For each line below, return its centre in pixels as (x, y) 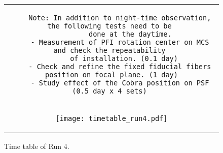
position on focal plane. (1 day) (111, 75)
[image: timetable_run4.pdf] (111, 118)
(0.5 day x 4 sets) (109, 91)
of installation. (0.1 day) (124, 58)
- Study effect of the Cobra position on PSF (120, 83)
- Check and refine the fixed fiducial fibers (120, 67)
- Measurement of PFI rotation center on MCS (120, 42)
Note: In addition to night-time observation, (120, 18)
